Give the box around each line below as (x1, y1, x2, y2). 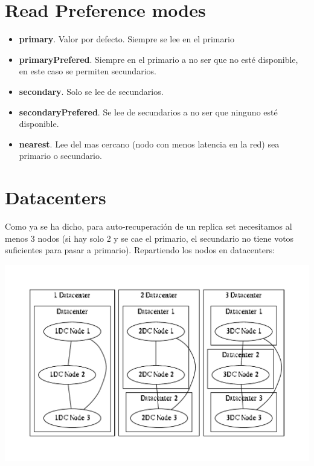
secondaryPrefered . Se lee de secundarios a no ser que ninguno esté (19, 105, 278, 118)
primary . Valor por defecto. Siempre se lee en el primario (19, 33, 234, 45)
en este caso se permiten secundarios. (19, 65, 156, 77)
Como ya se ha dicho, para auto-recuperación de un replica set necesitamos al (5, 220, 292, 232)
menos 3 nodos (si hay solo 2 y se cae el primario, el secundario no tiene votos (5, 231, 294, 244)
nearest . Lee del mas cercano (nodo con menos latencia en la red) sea (19, 137, 280, 150)
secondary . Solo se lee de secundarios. (19, 85, 164, 97)
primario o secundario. (19, 149, 102, 162)
